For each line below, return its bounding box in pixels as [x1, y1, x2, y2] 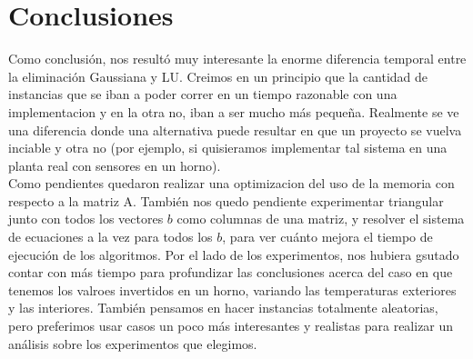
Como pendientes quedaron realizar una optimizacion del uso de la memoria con [8, 174, 455, 193]
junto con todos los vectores [8, 209, 164, 228]
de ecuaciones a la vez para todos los [8, 227, 213, 246]
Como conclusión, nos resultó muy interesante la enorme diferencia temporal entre [8, 49, 467, 68]
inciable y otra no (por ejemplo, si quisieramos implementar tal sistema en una [8, 138, 448, 157]
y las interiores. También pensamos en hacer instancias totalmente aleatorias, [8, 298, 438, 317]
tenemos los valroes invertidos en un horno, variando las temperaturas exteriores [8, 280, 457, 299]
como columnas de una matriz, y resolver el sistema [176, 209, 465, 228]
